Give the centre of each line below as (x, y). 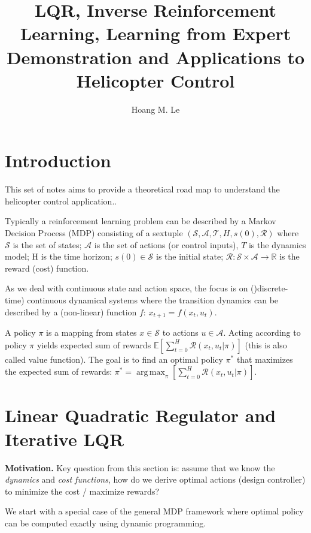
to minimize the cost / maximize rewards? (82, 491)
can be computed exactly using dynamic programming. (106, 523)
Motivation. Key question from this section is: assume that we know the (140, 467)
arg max (150, 373)
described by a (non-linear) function (71, 311)
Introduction (58, 160)
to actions (180, 332)
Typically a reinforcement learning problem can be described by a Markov (141, 221)
